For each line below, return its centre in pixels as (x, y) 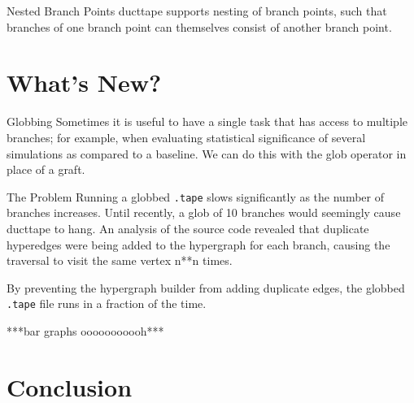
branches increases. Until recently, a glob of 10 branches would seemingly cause (204, 212)
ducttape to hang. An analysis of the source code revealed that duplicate (188, 228)
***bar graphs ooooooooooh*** (85, 330)
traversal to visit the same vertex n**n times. (120, 260)
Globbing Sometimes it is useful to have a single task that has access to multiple (207, 121)
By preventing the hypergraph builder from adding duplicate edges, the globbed (206, 287)
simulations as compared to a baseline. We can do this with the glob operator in (207, 153)
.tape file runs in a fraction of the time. (107, 303)
